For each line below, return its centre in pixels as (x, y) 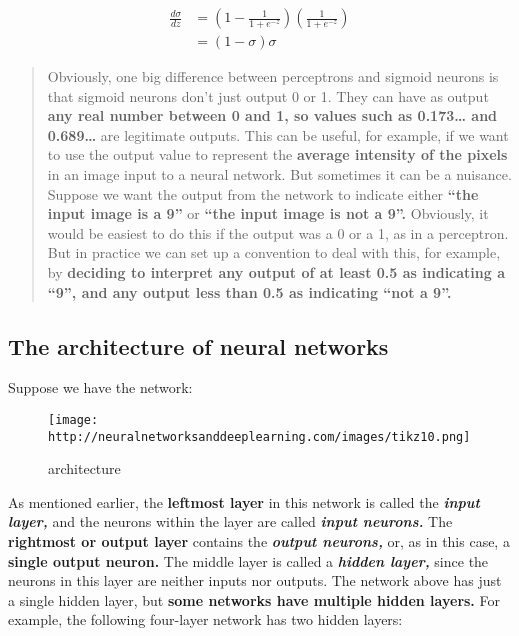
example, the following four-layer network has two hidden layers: (205, 619)
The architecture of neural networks (198, 345)
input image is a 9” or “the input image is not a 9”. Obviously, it (268, 213)
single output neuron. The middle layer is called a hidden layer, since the (248, 560)
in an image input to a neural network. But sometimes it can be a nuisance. (279, 174)
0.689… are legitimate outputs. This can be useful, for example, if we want (278, 134)
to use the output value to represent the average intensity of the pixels (277, 154)
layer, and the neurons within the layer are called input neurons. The (230, 521)
